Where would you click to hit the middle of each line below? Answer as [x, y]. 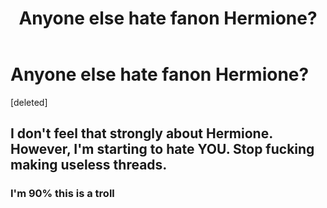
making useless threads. [89, 165]
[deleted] [29, 102]
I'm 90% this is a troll [62, 194]
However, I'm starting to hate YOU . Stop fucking [162, 149]
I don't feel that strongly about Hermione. [141, 133]
